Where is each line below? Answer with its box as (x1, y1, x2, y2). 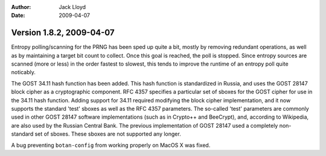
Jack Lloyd (59, 4, 86, 10)
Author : (11, 4, 31, 10)
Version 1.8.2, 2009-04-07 (11, 28, 115, 38)
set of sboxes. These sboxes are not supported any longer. (34, 130, 181, 138)
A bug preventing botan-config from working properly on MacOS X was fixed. (11, 142, 211, 149)
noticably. (11, 69, 36, 76)
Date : (11, 12, 25, 19)
